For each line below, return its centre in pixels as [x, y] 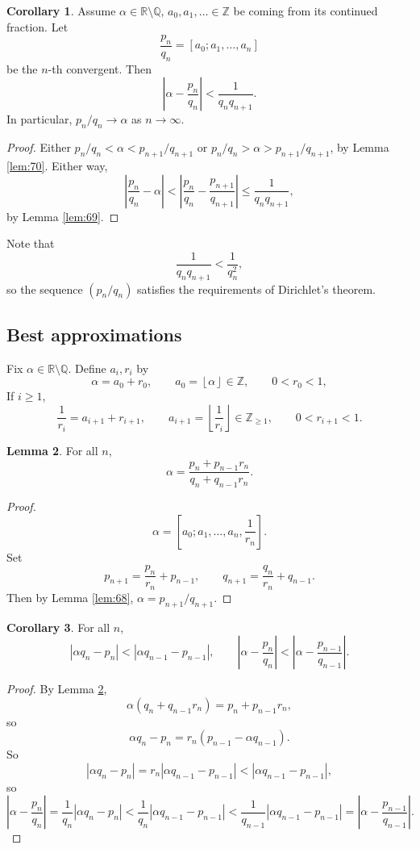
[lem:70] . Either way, [57, 165]
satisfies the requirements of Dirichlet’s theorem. [256, 289]
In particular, [40, 119]
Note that [31, 243]
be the [22, 68]
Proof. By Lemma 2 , [57, 689]
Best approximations [94, 335]
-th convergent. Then [100, 68]
